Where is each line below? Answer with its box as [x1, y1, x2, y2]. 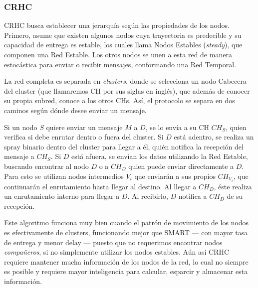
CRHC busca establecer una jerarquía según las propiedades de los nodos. [4, 20, 230, 30]
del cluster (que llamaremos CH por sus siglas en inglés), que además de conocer [4, 85, 250, 96]
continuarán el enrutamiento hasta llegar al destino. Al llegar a [4, 181, 197, 191]
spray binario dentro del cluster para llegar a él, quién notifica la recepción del [4, 141, 244, 151]
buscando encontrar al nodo [4, 160, 89, 171]
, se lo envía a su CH [145, 122, 209, 132]
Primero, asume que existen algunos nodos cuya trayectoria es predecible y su [4, 29, 242, 40]
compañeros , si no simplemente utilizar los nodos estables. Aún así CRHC [4, 247, 229, 257]
